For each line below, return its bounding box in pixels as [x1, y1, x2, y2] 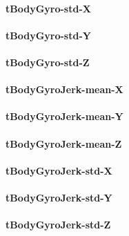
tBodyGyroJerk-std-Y [6, 190, 112, 204]
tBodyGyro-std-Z [6, 55, 90, 69]
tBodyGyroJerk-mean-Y [6, 109, 123, 124]
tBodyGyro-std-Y [6, 28, 91, 42]
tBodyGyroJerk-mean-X [6, 82, 123, 97]
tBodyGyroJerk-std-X [6, 163, 112, 177]
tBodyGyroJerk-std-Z [6, 217, 111, 232]
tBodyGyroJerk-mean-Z [6, 136, 122, 150]
